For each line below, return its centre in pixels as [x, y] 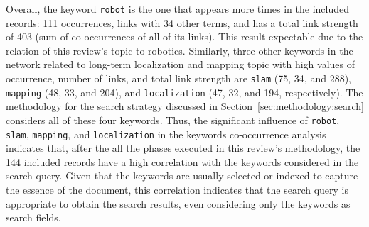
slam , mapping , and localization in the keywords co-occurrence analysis [166, 134]
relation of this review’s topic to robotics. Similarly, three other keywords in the [180, 50]
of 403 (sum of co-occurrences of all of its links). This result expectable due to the [184, 37]
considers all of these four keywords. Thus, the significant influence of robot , [173, 120]
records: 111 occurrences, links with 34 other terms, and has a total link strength [182, 22]
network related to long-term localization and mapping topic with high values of [180, 64]
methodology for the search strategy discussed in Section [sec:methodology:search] [185, 106]
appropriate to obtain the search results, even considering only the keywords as [178, 203]
